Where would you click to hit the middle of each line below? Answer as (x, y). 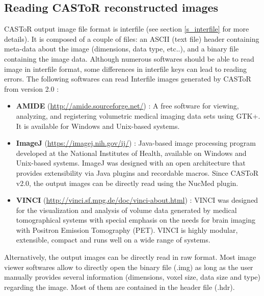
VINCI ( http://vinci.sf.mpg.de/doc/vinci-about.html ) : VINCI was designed (137, 200)
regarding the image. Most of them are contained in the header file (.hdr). (120, 287)
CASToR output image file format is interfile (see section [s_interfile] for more (127, 29)
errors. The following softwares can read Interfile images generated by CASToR (128, 79)
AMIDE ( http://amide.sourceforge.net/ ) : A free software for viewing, (127, 106)
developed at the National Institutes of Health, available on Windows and (131, 153)
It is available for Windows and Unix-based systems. (98, 126)
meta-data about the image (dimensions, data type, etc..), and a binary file (122, 49)
